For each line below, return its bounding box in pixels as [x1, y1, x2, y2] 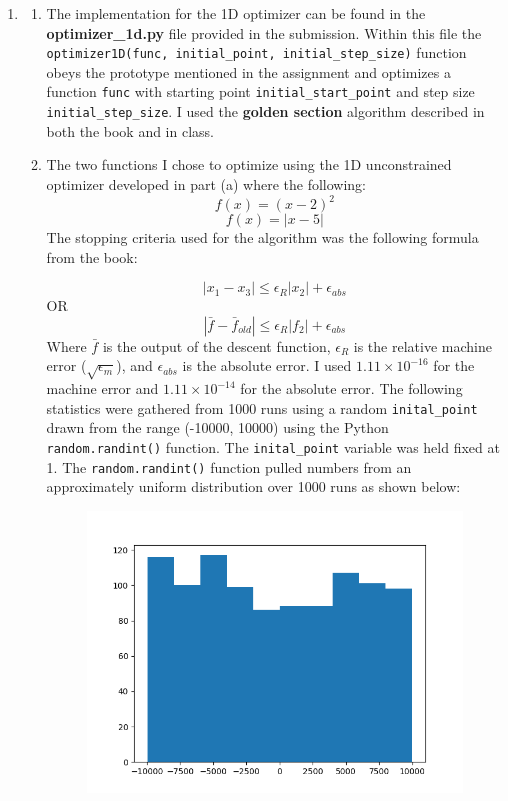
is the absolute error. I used [182, 355, 352, 376]
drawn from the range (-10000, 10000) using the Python [46, 417, 389, 438]
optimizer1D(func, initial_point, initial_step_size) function [46, 42, 467, 63]
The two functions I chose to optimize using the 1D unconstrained [46, 154, 452, 175]
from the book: [46, 246, 138, 267]
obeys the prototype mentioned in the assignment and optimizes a [46, 61, 451, 82]
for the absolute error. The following [240, 378, 463, 399]
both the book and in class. [46, 120, 214, 141]
